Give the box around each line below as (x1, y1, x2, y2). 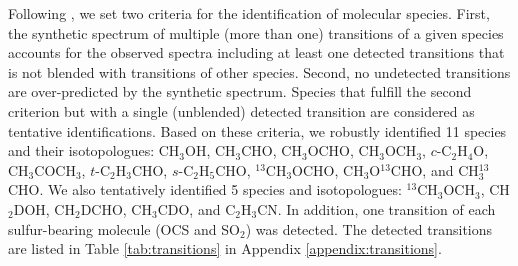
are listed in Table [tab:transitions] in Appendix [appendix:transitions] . (8, 238, 442, 259)
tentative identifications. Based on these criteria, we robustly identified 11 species (8, 120, 507, 141)
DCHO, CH (80, 198, 152, 219)
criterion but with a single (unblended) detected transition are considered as (8, 100, 475, 121)
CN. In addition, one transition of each (257, 198, 496, 219)
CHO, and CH (390, 159, 479, 180)
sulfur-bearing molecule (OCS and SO (8, 218, 240, 239)
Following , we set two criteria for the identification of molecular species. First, (8, 3, 490, 23)
